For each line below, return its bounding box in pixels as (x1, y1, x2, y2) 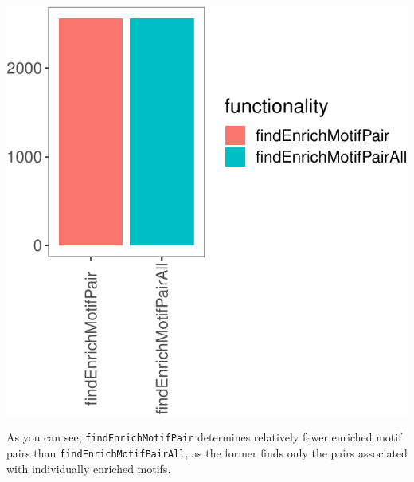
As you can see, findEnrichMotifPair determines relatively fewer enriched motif (6, 429, 402, 445)
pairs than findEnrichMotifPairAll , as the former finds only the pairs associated (6, 445, 408, 461)
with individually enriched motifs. (6, 460, 171, 476)
